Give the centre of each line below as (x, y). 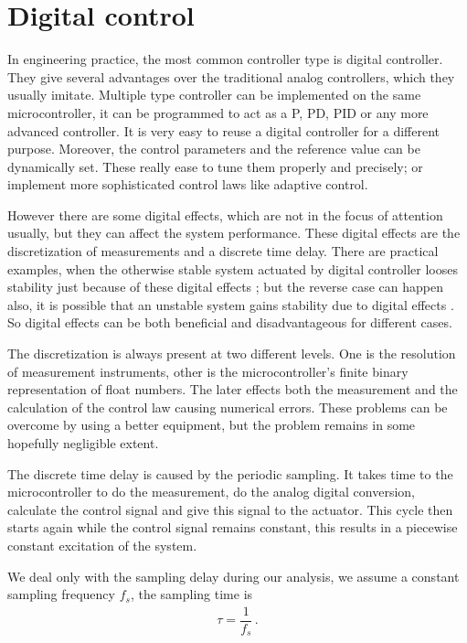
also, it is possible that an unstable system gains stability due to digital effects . (231, 304)
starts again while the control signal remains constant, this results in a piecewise (233, 527)
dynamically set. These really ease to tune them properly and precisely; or (215, 166)
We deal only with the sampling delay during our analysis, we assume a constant (233, 576)
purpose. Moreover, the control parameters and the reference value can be (214, 149)
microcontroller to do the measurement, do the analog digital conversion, (212, 492)
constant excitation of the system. (102, 545)
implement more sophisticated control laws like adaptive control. (188, 184)
